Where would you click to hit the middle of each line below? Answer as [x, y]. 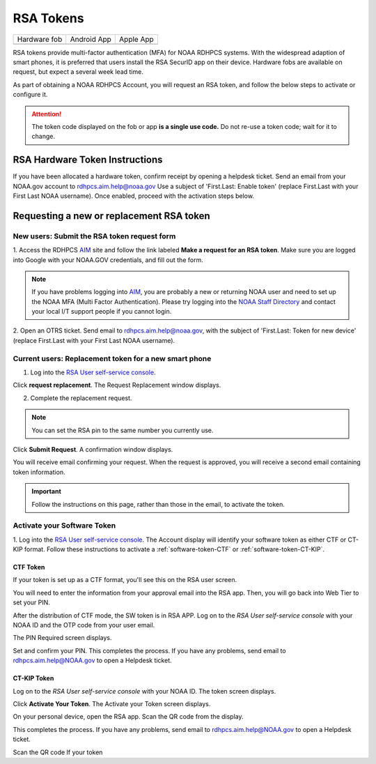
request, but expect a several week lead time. [78, 72]
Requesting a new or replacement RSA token [111, 216]
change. [44, 137]
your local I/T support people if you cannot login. [102, 312]
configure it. [30, 95]
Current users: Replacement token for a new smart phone [112, 358]
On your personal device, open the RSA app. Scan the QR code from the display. [128, 717]
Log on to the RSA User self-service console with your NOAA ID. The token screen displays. [144, 691]
